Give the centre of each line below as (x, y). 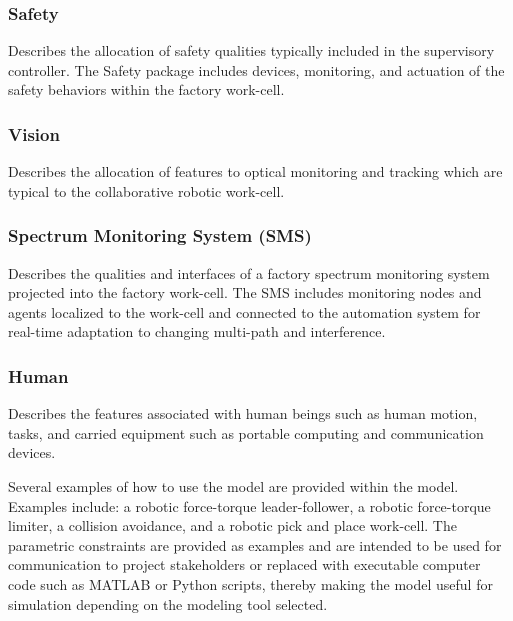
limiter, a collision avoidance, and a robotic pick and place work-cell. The (232, 525)
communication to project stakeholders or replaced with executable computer (244, 564)
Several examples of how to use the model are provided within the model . (233, 486)
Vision (34, 133)
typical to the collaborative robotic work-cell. (146, 190)
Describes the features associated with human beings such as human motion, (243, 413)
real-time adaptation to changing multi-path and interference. (197, 331)
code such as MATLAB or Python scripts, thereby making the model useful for (250, 583)
